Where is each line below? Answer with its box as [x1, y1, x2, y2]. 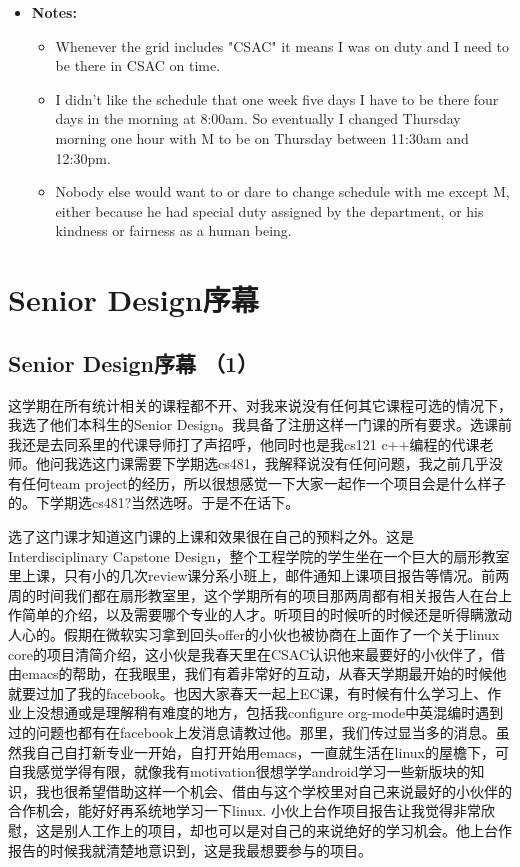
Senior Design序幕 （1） [8, 347, 259, 378]
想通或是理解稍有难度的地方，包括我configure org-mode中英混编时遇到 [49, 702, 504, 723]
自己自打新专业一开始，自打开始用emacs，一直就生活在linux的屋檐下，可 [35, 741, 509, 762]
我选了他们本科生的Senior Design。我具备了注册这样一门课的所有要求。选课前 [8, 414, 512, 435]
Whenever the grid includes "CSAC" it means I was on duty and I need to [55, 35, 509, 56]
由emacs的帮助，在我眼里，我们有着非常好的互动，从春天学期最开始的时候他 [8, 663, 507, 684]
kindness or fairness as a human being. [55, 220, 292, 241]
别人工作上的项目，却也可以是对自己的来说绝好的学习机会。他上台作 [63, 819, 512, 840]
